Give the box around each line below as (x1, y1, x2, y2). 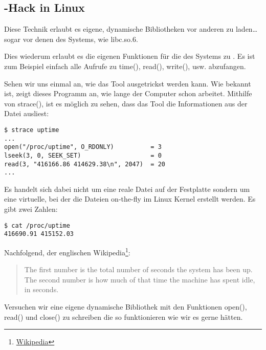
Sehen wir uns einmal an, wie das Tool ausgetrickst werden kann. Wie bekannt (4, 78, 251, 89)
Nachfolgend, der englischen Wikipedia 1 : (4, 245, 130, 257)
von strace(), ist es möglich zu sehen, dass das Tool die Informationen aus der (4, 98, 248, 108)
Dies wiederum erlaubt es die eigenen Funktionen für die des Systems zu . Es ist (4, 51, 255, 61)
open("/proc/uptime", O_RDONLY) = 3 (4, 143, 162, 151)
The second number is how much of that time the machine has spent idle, (24, 274, 255, 285)
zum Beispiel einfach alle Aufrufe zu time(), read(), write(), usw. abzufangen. (4, 60, 246, 71)
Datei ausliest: (4, 108, 49, 119)
